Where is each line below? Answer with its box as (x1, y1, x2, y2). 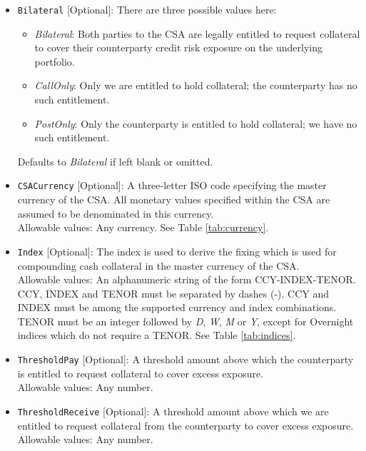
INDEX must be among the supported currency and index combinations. (17, 300, 337, 315)
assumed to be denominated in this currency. (17, 206, 214, 221)
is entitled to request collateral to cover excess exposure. (17, 365, 264, 380)
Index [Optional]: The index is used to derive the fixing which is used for (17, 243, 337, 258)
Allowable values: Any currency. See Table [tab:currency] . (17, 220, 269, 235)
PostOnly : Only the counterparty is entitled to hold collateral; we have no (34, 116, 357, 131)
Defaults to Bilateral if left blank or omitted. (17, 153, 213, 168)
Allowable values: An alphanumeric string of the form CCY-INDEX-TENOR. (17, 272, 356, 287)
